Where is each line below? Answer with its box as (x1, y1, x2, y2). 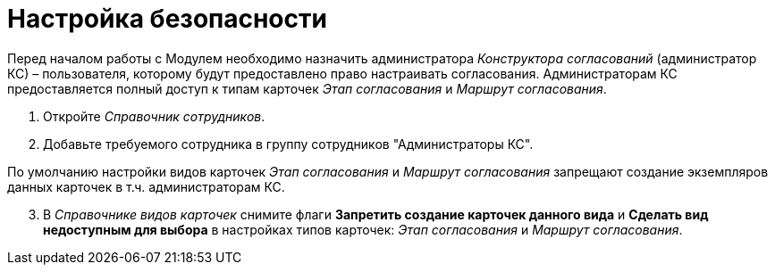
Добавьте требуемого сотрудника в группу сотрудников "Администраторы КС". (43, 136, 534, 152)
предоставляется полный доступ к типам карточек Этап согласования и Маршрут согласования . (7, 80, 607, 96)
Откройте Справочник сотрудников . (43, 108, 265, 124)
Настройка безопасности (7, 4, 327, 34)
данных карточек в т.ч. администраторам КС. (7, 178, 285, 194)
